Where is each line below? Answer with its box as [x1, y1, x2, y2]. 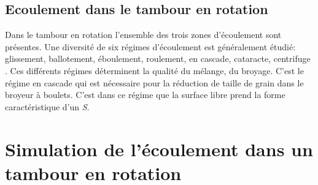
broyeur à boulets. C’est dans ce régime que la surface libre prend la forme [5, 88, 285, 101]
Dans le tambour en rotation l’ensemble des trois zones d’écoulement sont [5, 28, 282, 41]
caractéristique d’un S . [5, 100, 90, 113]
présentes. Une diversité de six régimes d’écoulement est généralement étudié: [5, 40, 296, 53]
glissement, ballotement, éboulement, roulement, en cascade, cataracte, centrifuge [5, 52, 311, 65]
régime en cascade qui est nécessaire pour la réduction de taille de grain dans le [5, 76, 304, 89]
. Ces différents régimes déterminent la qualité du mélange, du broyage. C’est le [5, 64, 304, 77]
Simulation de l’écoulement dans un [5, 136, 313, 161]
